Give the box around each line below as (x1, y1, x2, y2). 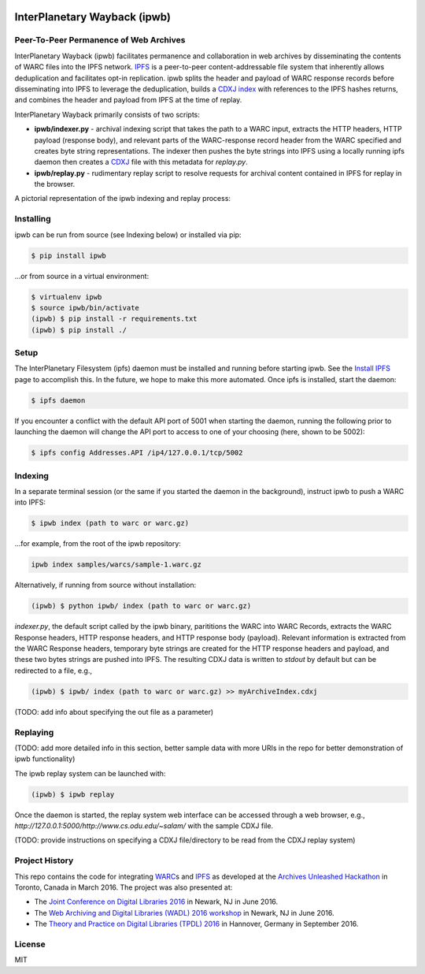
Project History (14, 855, 74, 866)
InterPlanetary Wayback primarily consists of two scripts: (14, 110, 201, 119)
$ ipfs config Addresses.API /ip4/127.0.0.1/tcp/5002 (31, 448, 243, 457)
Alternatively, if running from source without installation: (14, 580, 197, 590)
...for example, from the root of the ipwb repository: (14, 539, 181, 548)
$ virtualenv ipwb (31, 292, 102, 301)
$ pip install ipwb (31, 251, 106, 260)
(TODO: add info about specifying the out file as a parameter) (14, 707, 214, 716)
